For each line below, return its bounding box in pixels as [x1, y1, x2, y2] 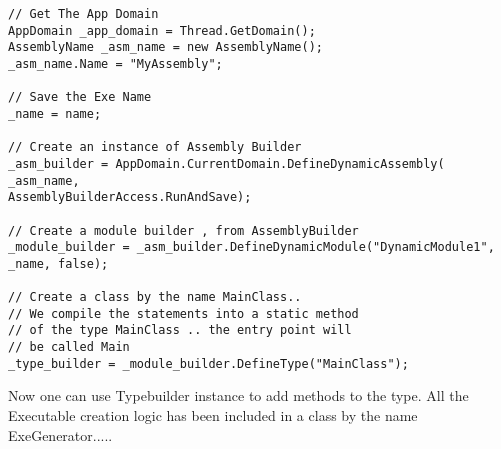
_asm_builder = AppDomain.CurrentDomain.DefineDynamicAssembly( [8, 156, 445, 171]
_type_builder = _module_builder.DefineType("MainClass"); [8, 356, 409, 371]
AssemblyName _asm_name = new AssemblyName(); [8, 40, 323, 55]
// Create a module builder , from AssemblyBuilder [8, 223, 359, 238]
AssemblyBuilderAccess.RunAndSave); [8, 190, 252, 205]
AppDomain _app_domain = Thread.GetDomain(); [8, 23, 316, 38]
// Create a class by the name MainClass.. [8, 290, 302, 305]
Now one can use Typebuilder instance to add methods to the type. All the [8, 385, 469, 406]
